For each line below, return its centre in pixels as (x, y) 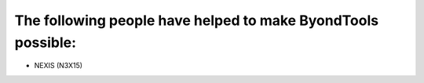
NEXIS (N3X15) (58, 66)
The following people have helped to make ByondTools (197, 20)
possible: (46, 42)
